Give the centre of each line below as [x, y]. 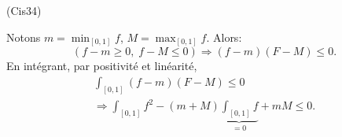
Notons [24, 37]
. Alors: [224, 37]
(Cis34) [24, 10]
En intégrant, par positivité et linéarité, [102, 66]
